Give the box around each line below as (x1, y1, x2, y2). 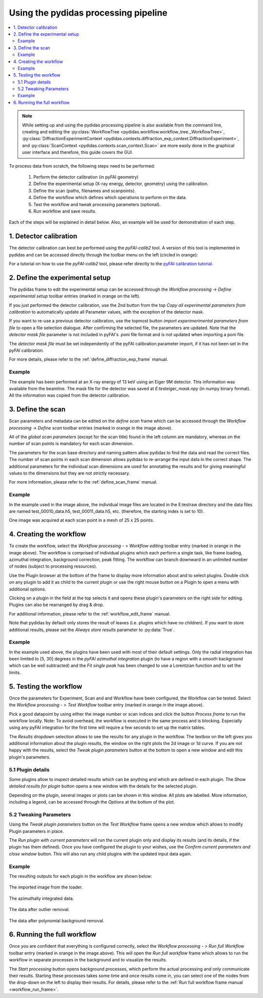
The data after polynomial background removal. (9, 917, 105, 923)
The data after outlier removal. (9, 907, 70, 913)
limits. (9, 669, 21, 675)
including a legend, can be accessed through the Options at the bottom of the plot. (9, 799, 175, 805)
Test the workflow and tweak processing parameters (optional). (33, 201, 161, 207)
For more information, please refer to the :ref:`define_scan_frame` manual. (9, 479, 158, 485)
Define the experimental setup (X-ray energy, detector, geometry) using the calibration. (33, 181, 209, 187)
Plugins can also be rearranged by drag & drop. (9, 602, 104, 608)
